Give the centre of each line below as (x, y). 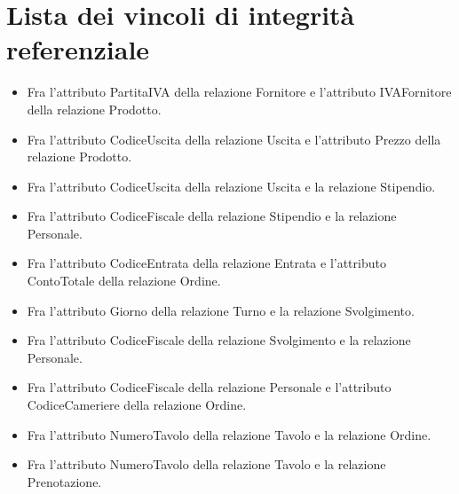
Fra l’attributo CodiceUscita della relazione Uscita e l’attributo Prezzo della (234, 139)
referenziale (78, 49)
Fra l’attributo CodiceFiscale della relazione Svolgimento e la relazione (219, 340)
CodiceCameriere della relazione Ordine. (137, 405)
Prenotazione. (64, 481)
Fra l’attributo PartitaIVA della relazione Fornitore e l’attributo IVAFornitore (239, 92)
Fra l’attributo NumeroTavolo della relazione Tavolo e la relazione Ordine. (229, 434)
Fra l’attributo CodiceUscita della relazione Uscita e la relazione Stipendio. (231, 186)
